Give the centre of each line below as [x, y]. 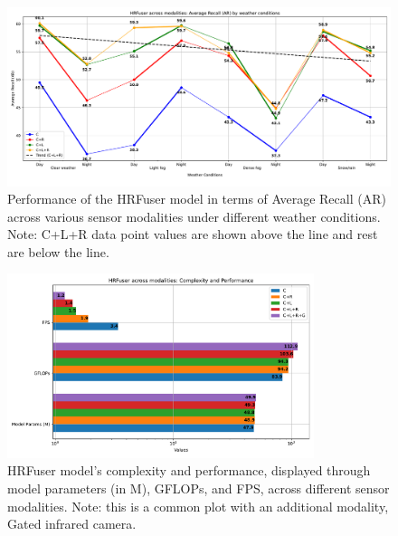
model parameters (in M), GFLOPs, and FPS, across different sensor [199, 488]
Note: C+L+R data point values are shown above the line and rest [193, 234]
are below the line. [58, 251]
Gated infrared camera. [72, 524]
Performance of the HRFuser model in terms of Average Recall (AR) [197, 199]
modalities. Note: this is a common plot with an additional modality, [198, 506]
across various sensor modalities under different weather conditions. [194, 216]
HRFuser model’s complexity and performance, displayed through [189, 470]
